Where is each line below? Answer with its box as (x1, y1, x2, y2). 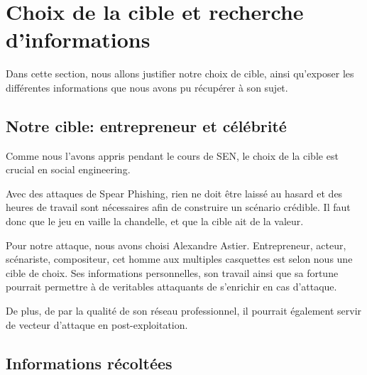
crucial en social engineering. (6, 162, 131, 177)
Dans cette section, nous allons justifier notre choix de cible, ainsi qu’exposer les (6, 66, 354, 81)
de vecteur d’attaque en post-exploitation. (6, 317, 188, 332)
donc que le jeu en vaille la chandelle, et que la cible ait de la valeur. (6, 214, 304, 229)
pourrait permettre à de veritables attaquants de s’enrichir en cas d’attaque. (6, 279, 337, 294)
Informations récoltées (6, 352, 172, 374)
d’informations (6, 25, 150, 54)
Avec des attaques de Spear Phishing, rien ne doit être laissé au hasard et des (6, 185, 343, 200)
